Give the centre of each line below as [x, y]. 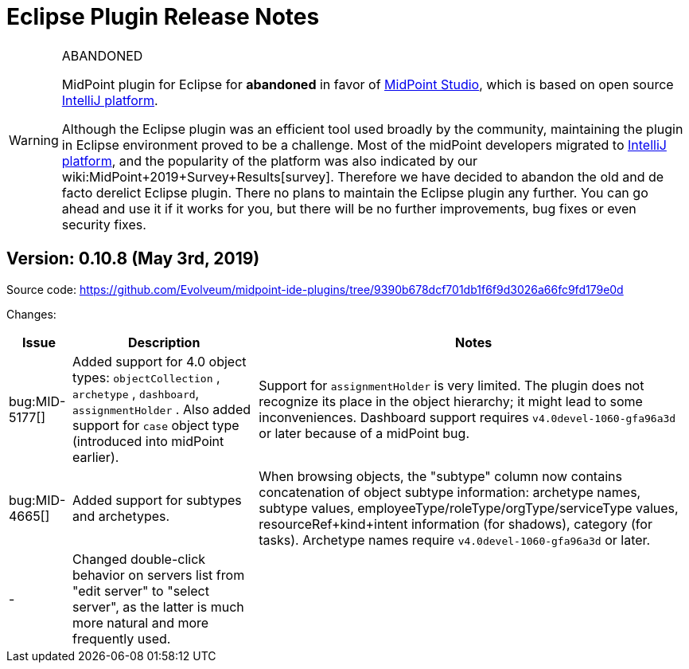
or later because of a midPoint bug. [364, 433]
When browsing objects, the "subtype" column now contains [440, 476]
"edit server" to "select [141, 591]
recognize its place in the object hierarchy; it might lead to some [451, 401]
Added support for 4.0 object [160, 361]
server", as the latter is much [158, 606]
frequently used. [122, 638]
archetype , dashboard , [136, 393]
